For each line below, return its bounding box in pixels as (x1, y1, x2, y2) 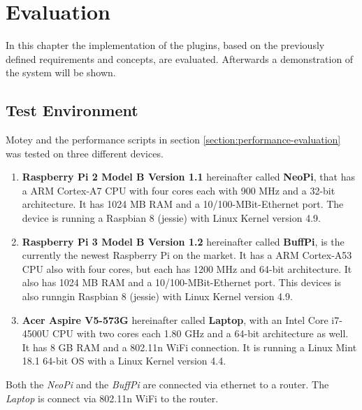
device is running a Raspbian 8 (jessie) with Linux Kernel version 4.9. (22, 211, 321, 225)
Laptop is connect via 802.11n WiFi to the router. (6, 390, 219, 405)
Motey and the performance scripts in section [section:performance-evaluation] (6, 132, 341, 147)
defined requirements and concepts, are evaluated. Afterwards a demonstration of (6, 51, 354, 66)
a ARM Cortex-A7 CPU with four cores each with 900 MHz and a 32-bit (22, 183, 335, 197)
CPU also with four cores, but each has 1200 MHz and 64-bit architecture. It (22, 261, 352, 276)
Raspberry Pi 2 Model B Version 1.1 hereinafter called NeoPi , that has (22, 169, 356, 184)
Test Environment (6, 99, 138, 121)
